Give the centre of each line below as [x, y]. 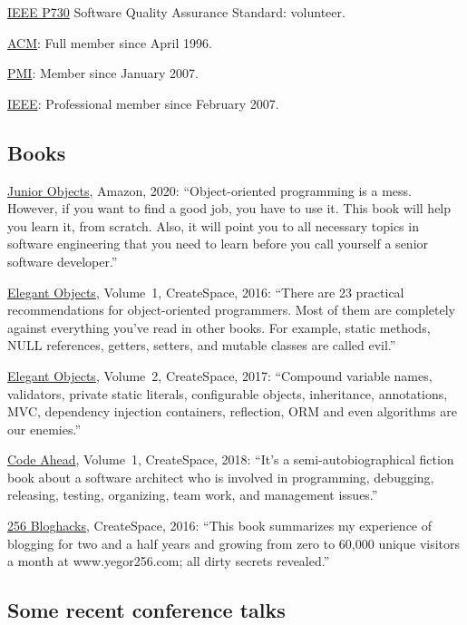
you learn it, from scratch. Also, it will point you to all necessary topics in [213, 225]
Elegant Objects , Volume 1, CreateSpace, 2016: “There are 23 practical [206, 292]
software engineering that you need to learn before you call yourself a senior [218, 244]
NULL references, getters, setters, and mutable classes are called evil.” [202, 345]
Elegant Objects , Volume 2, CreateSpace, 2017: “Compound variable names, [220, 375]
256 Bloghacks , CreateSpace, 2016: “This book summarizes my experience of [220, 526]
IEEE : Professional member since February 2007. [143, 103]
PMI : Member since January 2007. [103, 73]
